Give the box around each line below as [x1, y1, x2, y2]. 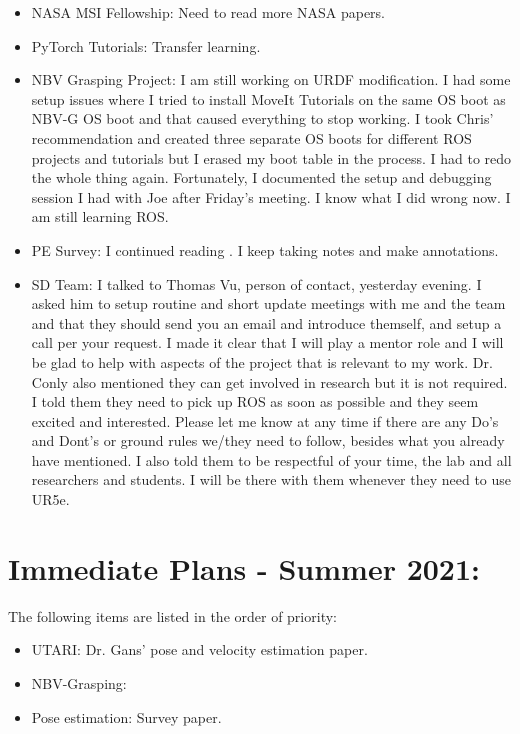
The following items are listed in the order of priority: [8, 605, 337, 626]
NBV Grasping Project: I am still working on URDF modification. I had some [31, 69, 511, 90]
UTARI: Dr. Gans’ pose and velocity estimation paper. [31, 639, 368, 660]
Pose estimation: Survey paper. [31, 706, 222, 727]
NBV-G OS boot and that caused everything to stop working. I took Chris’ [31, 108, 494, 129]
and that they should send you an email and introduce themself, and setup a [31, 312, 502, 333]
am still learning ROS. [31, 206, 169, 227]
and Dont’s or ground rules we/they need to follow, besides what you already [31, 430, 505, 451]
